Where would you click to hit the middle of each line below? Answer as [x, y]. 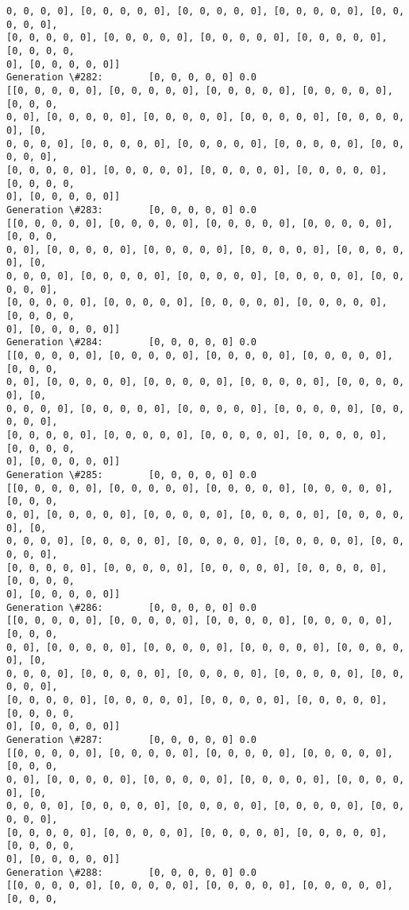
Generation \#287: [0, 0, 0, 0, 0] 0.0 [131, 740]
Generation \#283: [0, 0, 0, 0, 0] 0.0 [131, 210]
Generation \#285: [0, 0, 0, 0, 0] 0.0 [131, 474]
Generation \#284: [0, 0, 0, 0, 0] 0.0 [131, 342]
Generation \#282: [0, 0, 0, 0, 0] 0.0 [131, 78]
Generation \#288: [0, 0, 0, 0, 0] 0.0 [131, 872]
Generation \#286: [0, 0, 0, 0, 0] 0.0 [131, 607]
